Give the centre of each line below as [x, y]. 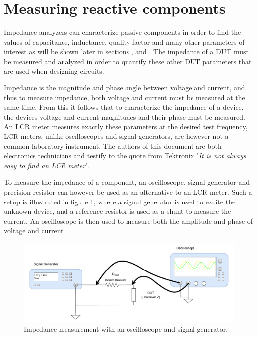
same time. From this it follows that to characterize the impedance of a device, [124, 107]
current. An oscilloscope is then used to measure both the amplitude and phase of [128, 221]
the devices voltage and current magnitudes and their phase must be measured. [125, 116]
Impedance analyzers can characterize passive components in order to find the [123, 32]
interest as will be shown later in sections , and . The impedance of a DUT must [127, 51]
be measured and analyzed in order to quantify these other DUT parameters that [128, 61]
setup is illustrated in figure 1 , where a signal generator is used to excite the [120, 201]
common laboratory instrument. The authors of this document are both [113, 146]
